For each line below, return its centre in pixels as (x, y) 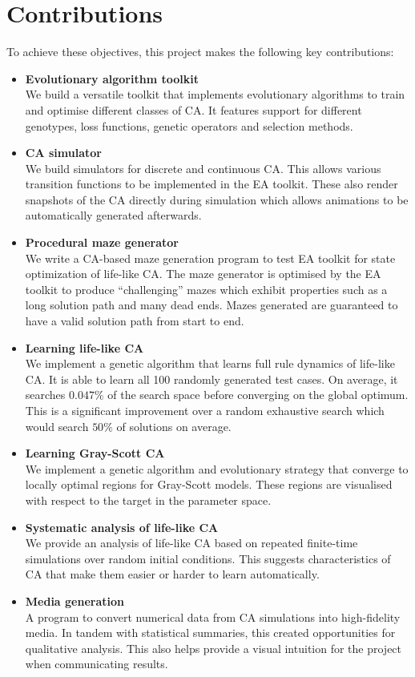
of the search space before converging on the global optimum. (258, 395)
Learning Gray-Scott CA (95, 453)
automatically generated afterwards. (113, 215)
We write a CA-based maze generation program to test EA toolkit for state (210, 258)
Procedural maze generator (102, 242)
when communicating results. (97, 664)
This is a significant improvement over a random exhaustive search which (205, 410)
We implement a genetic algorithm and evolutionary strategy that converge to (217, 468)
